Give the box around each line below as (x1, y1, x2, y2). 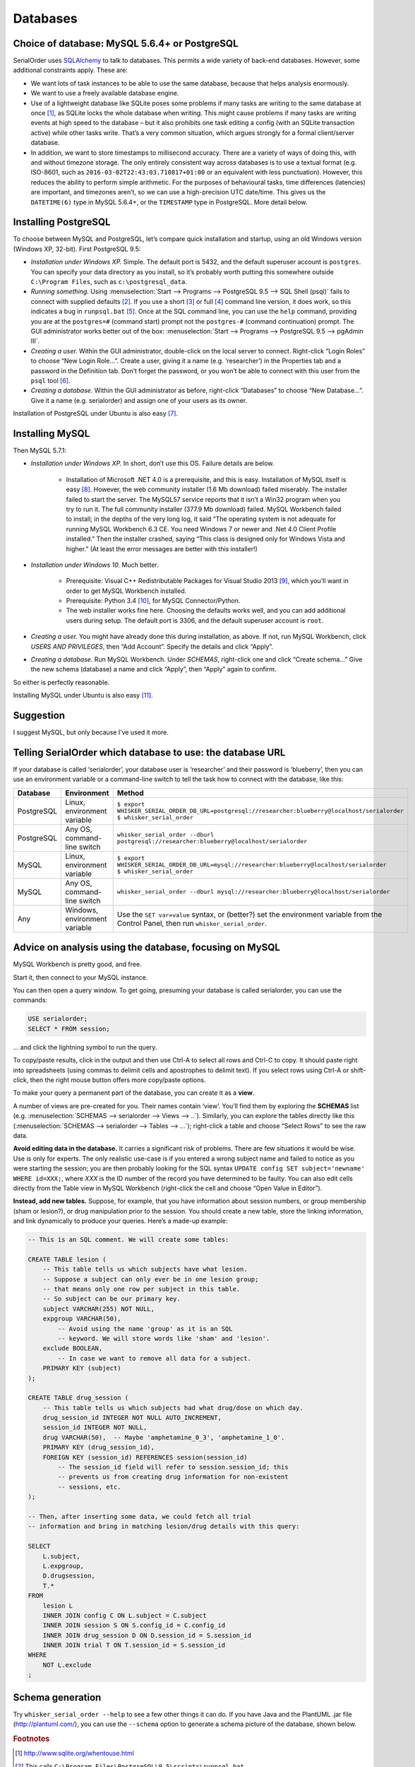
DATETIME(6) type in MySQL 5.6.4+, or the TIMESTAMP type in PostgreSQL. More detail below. (30, 198, 308, 206)
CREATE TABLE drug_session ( (28, 1394, 129, 1402)
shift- (350, 1066, 366, 1074)
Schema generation (13, 1691, 102, 1703)
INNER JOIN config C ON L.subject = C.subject (42, 1612, 207, 1619)
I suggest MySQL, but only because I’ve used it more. (13, 728, 169, 736)
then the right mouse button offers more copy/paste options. (30, 1076, 206, 1084)
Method (116, 788, 144, 798)
